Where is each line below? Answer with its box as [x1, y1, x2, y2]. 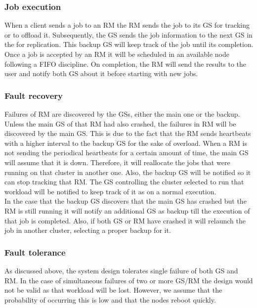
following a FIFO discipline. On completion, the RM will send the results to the [4, 58, 246, 69]
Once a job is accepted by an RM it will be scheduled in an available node [4, 49, 229, 59]
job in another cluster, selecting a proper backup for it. [4, 225, 171, 235]
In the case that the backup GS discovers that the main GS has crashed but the [4, 196, 247, 206]
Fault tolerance [4, 246, 66, 258]
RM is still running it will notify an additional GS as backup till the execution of [4, 205, 250, 216]
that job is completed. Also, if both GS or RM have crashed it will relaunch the [4, 215, 246, 225]
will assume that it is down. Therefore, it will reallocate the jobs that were [4, 157, 230, 167]
